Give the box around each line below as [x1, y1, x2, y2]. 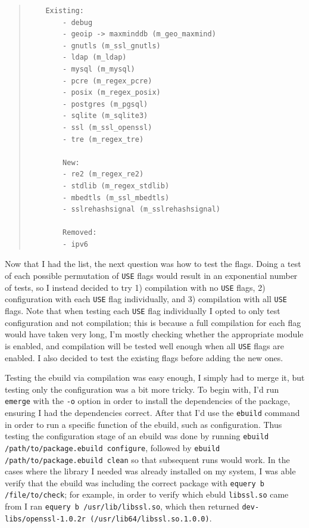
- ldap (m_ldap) [63, 53, 127, 62]
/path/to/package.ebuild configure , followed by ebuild [5, 441, 220, 454]
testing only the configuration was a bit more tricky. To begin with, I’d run [5, 383, 279, 395]
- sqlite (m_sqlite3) [63, 111, 148, 120]
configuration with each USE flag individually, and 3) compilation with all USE [5, 293, 287, 305]
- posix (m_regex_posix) [63, 88, 161, 97]
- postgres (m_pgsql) [63, 100, 148, 108]
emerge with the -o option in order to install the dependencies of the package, [5, 395, 291, 407]
